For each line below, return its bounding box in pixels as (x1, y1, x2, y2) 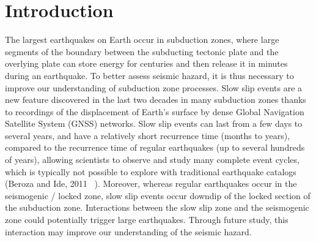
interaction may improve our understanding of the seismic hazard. (5, 225, 252, 238)
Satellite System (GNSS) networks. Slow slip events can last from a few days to (5, 117, 303, 130)
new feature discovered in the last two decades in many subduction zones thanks (5, 93, 306, 106)
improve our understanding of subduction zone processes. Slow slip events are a (5, 81, 303, 94)
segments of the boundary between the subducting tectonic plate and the (5, 45, 279, 58)
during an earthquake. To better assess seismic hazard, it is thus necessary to (5, 69, 294, 81)
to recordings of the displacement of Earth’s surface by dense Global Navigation (5, 105, 304, 118)
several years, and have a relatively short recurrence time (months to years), (5, 129, 290, 142)
